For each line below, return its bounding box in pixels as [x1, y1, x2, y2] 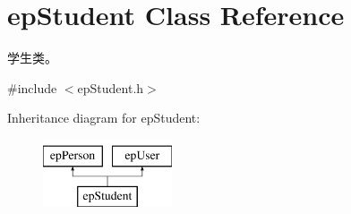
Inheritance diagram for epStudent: [7, 108, 201, 127]
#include [7, 78, 57, 97]
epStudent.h [77, 78, 144, 97]
